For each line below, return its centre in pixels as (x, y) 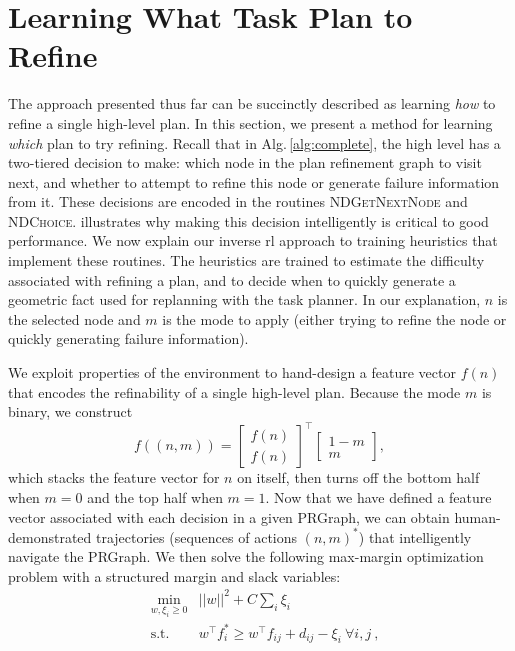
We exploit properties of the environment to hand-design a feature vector (232, 372)
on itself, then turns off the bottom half (358, 477)
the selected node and (74, 318)
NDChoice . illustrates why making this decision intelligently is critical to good (248, 220)
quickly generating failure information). (128, 338)
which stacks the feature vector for (114, 477)
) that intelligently (415, 536)
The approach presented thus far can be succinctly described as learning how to (252, 103)
